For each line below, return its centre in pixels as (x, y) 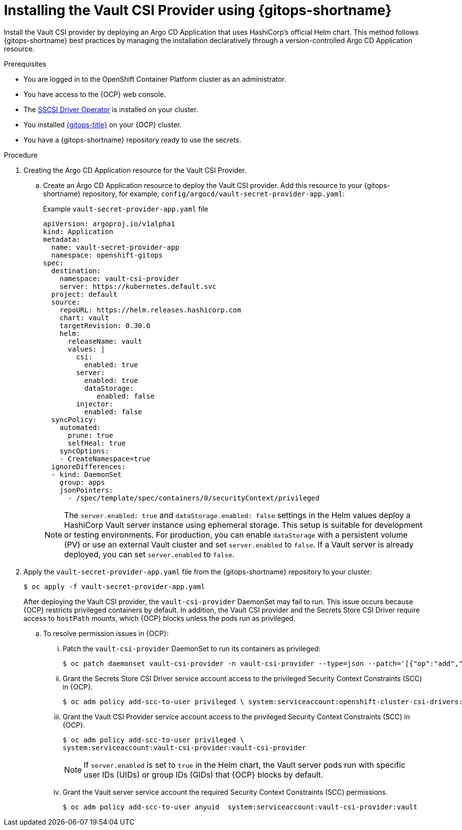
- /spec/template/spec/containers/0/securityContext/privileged (194, 498)
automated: (80, 427)
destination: (76, 271)
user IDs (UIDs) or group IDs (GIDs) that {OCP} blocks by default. (204, 774)
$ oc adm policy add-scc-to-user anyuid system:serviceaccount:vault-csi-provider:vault (240, 807)
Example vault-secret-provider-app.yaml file (126, 209)
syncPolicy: (74, 419)
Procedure (21, 155)
